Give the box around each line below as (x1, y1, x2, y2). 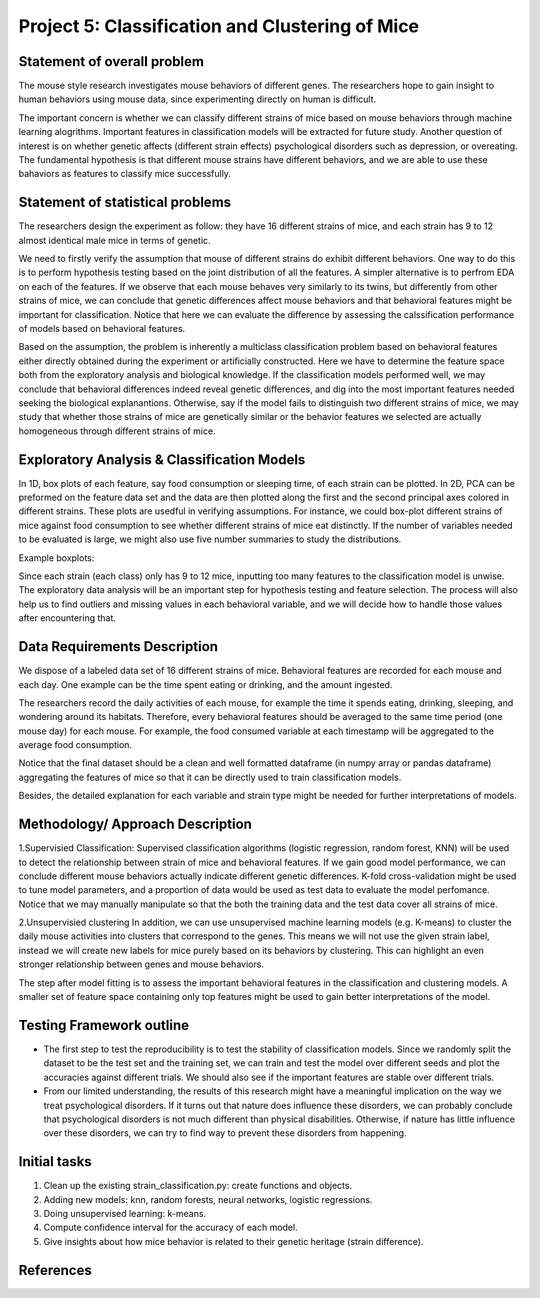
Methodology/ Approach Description (18, 816, 252, 833)
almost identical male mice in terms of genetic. (18, 234, 211, 246)
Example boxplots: (18, 551, 95, 564)
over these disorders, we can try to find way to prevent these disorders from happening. (43, 1127, 407, 1139)
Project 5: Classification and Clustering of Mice (18, 15, 420, 37)
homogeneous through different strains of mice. (18, 425, 216, 437)
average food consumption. (18, 739, 133, 751)
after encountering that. (18, 612, 117, 624)
